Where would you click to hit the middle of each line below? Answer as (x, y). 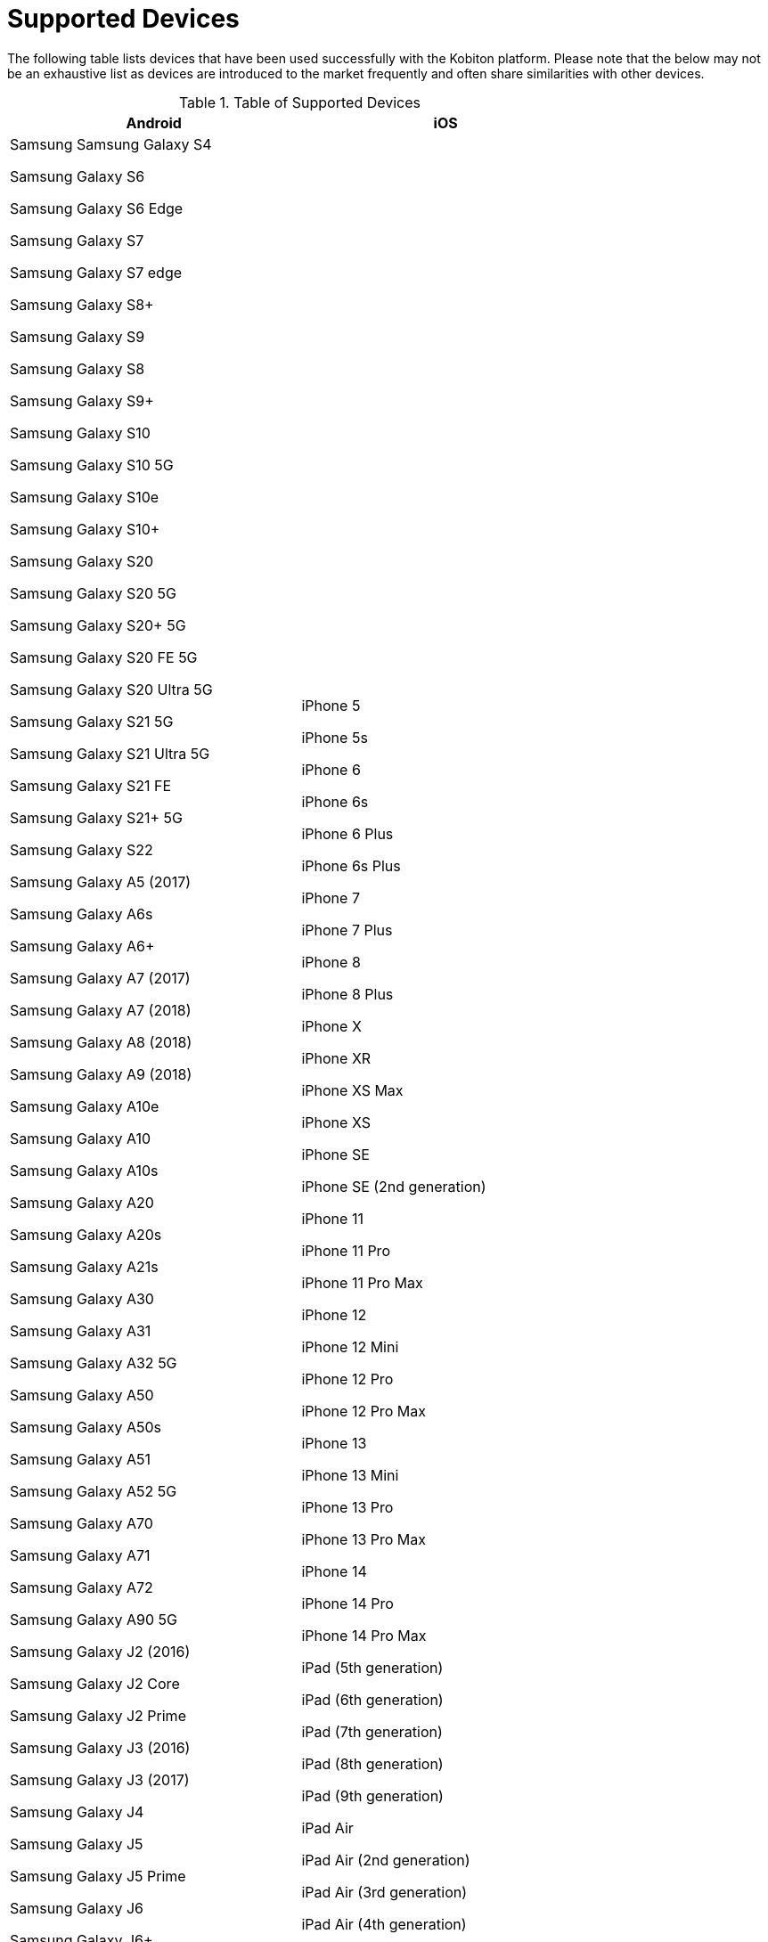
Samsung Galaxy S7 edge (96, 272)
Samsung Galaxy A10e (85, 1106)
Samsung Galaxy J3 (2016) (100, 1747)
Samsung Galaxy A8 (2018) (101, 1042)
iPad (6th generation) (372, 1699)
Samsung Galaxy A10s (84, 1170)
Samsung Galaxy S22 (82, 849)
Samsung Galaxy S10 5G (92, 465)
